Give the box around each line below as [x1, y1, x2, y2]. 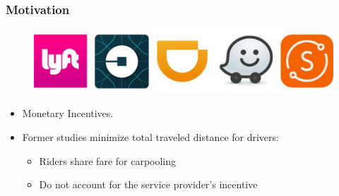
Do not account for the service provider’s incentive [39, 177, 258, 192]
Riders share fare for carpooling [39, 153, 177, 168]
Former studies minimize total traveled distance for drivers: [22, 129, 279, 144]
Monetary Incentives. [22, 106, 114, 121]
